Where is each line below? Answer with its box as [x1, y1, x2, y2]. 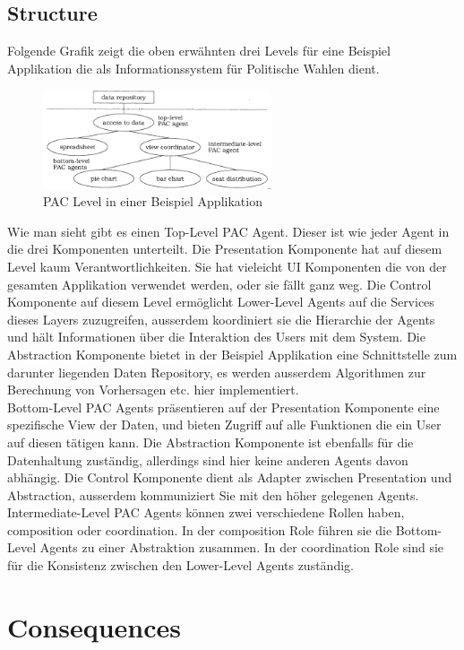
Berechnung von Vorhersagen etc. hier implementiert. [7, 380, 299, 399]
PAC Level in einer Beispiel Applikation [43, 192, 262, 211]
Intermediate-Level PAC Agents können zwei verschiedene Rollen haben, [7, 503, 405, 522]
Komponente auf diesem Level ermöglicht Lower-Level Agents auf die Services [7, 292, 434, 311]
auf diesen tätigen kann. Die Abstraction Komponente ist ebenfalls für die [7, 432, 414, 451]
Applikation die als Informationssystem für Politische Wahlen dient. [7, 58, 380, 77]
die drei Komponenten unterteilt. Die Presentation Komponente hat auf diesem [7, 239, 443, 258]
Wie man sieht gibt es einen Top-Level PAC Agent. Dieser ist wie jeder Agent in [7, 221, 450, 240]
